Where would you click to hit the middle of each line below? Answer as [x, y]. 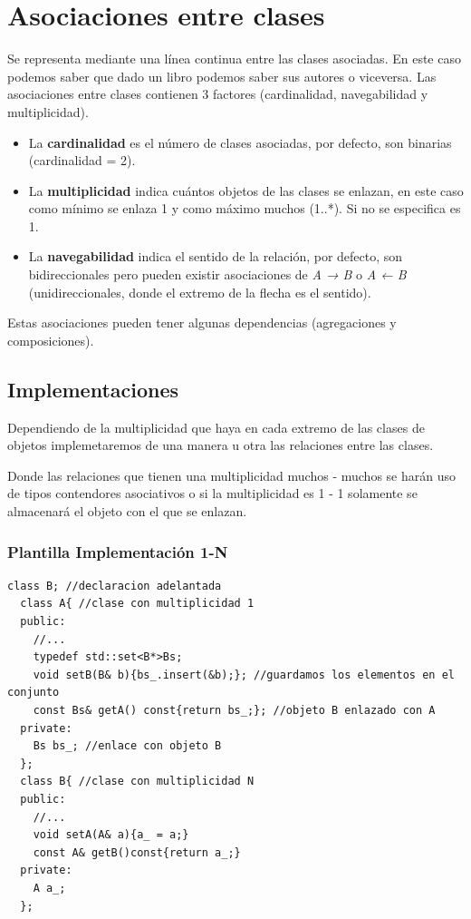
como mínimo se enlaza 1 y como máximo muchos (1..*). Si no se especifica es [245, 208]
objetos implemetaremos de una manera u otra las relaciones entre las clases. [221, 445]
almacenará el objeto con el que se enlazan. [127, 511]
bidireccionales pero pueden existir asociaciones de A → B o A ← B [217, 274]
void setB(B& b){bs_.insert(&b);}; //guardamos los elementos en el [244, 675]
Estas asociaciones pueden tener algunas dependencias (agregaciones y [202, 323]
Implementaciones [93, 389]
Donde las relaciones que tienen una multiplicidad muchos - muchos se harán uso [231, 475]
